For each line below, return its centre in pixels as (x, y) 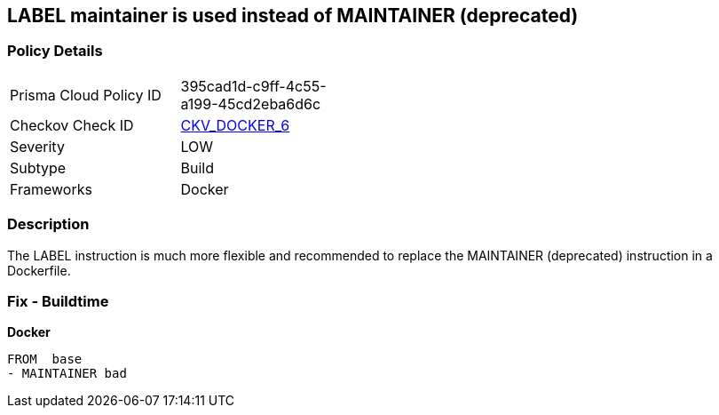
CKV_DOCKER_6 (235, 125)
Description (48, 224)
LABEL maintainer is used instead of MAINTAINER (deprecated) (293, 16)
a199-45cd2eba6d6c (251, 104)
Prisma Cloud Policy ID (86, 95)
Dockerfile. (39, 270)
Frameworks (51, 189)
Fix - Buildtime (58, 301)
